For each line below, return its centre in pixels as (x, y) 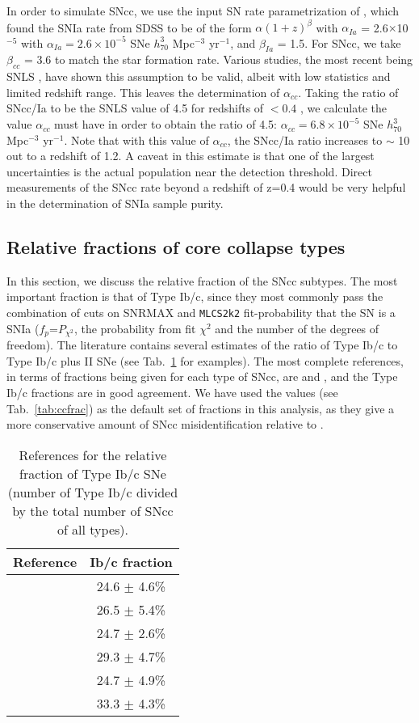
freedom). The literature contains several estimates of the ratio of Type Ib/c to (202, 345)
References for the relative (93, 455)
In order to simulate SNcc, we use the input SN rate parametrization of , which (203, 11)
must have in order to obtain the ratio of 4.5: (166, 124)
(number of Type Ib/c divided (93, 492)
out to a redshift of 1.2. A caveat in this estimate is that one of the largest (191, 156)
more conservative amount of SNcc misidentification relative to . (165, 424)
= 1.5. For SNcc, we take (339, 42)
